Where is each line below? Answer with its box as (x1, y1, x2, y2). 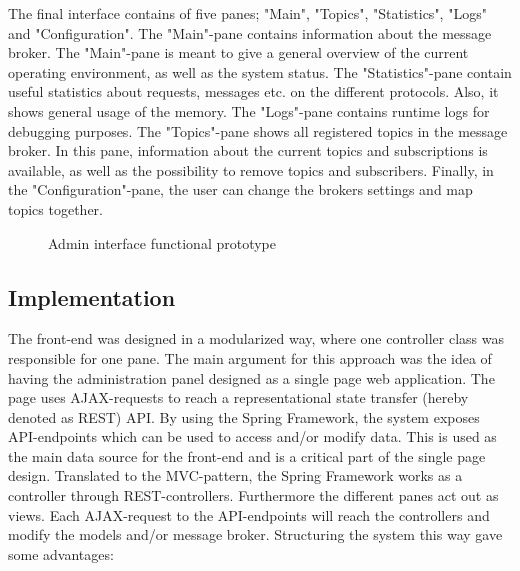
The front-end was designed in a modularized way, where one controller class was (8, 328, 504, 349)
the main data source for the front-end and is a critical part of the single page (8, 445, 486, 466)
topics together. (8, 198, 104, 219)
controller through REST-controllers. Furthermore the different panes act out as (8, 485, 499, 506)
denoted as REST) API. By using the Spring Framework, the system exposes (8, 406, 480, 427)
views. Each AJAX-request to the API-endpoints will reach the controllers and (8, 504, 490, 525)
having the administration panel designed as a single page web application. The (8, 367, 495, 388)
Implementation (8, 281, 176, 312)
